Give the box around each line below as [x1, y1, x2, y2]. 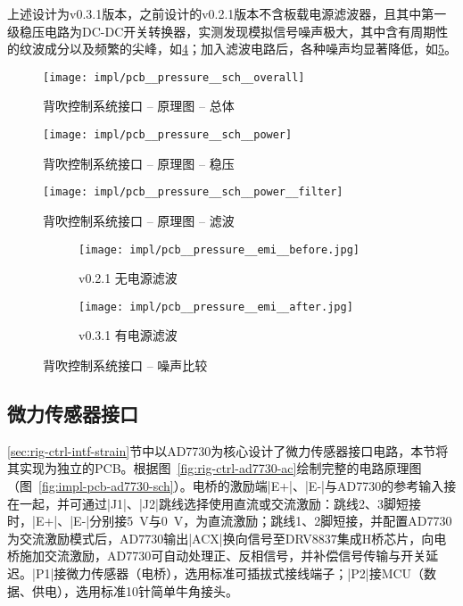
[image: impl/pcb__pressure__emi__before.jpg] [79, 243, 360, 256]
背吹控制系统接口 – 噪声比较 [43, 356, 208, 375]
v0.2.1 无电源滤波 [79, 269, 178, 287]
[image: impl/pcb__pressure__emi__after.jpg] [79, 300, 353, 313]
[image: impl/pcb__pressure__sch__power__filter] [43, 186, 343, 199]
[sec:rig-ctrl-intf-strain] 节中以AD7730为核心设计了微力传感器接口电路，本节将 [7, 441, 449, 460]
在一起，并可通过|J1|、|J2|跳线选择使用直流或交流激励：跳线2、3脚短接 [7, 494, 421, 512]
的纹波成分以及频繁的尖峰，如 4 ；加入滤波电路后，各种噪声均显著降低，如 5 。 [7, 39, 457, 58]
